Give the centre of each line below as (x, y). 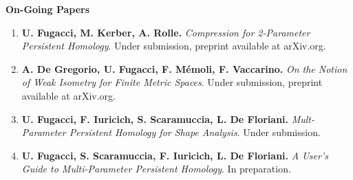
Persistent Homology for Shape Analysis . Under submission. (195, 132)
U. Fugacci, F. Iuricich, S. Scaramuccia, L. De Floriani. (155, 119)
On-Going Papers (48, 9)
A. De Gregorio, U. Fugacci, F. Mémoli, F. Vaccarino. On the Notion (184, 68)
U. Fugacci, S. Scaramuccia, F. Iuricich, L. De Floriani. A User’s (175, 155)
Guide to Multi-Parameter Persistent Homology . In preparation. (156, 169)
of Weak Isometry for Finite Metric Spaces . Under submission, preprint (172, 82)
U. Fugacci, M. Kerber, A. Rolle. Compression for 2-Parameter (166, 32)
